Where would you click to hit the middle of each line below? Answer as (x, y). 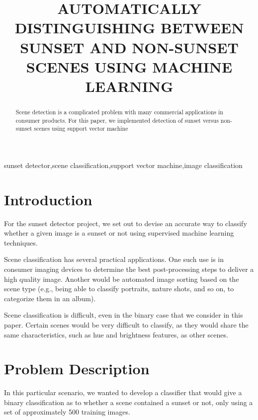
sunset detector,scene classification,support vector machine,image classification (123, 165)
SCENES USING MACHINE (129, 66)
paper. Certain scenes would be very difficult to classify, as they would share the (126, 324)
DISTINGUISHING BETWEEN (129, 28)
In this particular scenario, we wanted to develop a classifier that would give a (123, 392)
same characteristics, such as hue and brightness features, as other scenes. (116, 334)
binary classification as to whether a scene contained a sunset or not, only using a (129, 402)
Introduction (48, 199)
